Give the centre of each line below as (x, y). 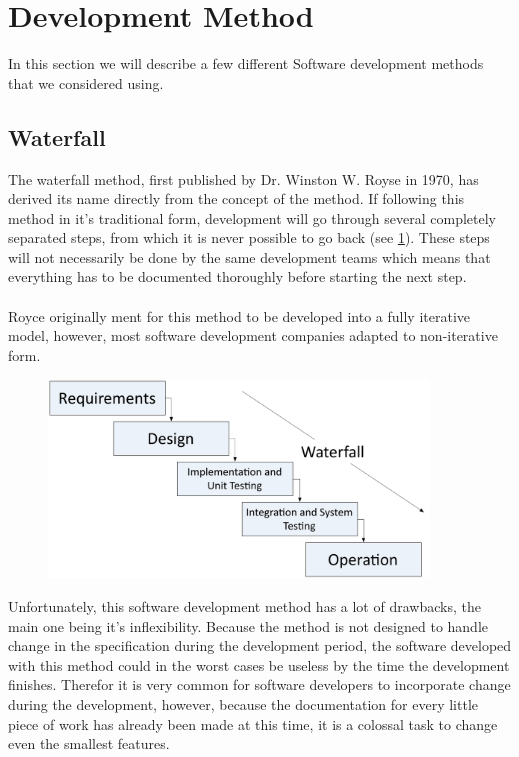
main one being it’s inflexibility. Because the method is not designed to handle (248, 625)
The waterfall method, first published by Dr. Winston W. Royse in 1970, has (243, 178)
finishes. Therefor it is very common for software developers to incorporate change (259, 684)
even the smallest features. (89, 743)
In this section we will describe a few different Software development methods (246, 63)
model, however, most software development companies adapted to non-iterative (253, 335)
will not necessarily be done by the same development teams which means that (249, 256)
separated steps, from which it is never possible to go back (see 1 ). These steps (249, 237)
